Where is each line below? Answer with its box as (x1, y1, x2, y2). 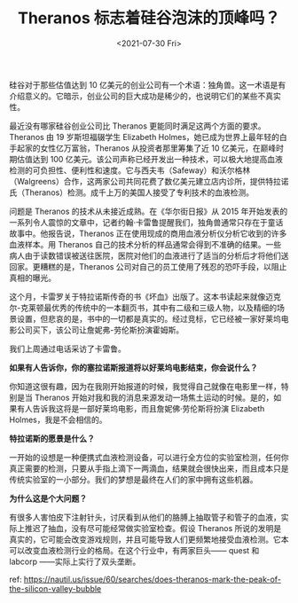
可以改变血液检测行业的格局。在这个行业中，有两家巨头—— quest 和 (9, 544, 260, 555)
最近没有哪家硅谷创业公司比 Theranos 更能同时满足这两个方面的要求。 (9, 121, 266, 131)
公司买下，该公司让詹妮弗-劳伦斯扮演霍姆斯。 (16, 325, 184, 335)
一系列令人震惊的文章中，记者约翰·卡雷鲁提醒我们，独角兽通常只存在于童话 (9, 216, 284, 227)
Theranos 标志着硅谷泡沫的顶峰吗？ (17, 8, 281, 28)
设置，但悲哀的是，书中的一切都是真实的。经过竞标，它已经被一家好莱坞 (16, 313, 281, 324)
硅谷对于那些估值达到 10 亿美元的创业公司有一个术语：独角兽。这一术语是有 (9, 79, 286, 90)
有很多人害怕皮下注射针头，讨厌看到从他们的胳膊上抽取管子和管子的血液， (9, 512, 281, 522)
